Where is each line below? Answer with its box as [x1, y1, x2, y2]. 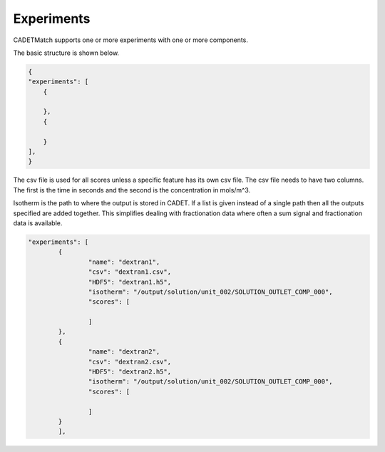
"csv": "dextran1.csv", [88, 268, 171, 276]
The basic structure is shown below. [13, 48, 120, 57]
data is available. [13, 218, 63, 227]
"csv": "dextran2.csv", [88, 357, 171, 366]
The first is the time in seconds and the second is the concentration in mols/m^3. [13, 185, 251, 194]
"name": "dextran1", [88, 257, 160, 266]
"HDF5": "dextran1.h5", [88, 278, 171, 286]
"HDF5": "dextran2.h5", [88, 368, 171, 376]
